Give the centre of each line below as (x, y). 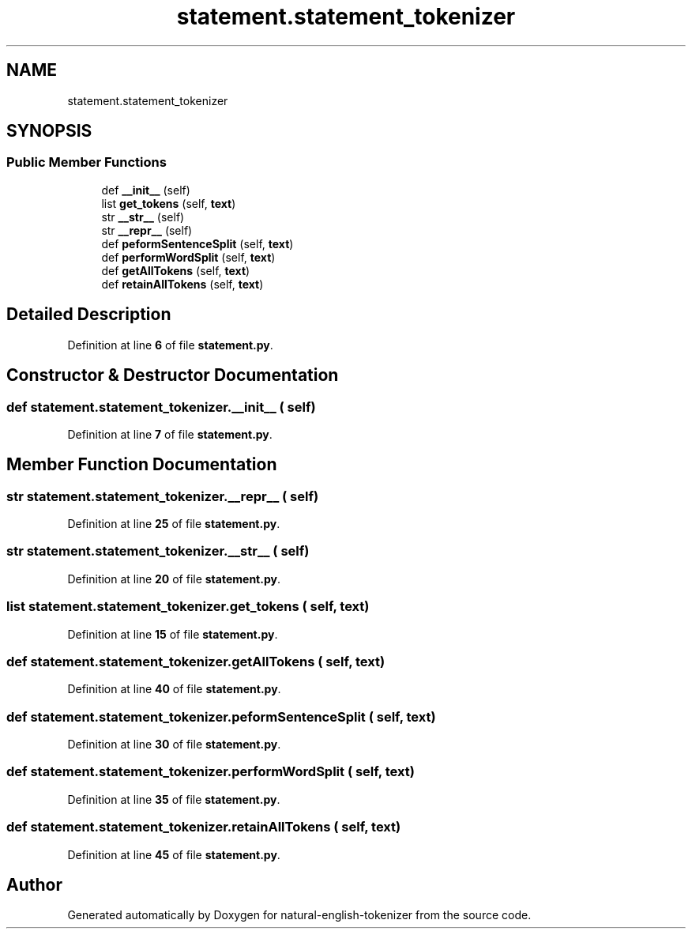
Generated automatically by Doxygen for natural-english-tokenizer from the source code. (299, 915)
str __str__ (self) (143, 217)
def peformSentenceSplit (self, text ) (197, 243)
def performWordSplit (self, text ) (188, 257)
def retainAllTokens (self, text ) (182, 284)
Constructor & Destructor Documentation (173, 375)
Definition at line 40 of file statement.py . (174, 689)
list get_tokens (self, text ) (169, 203)
